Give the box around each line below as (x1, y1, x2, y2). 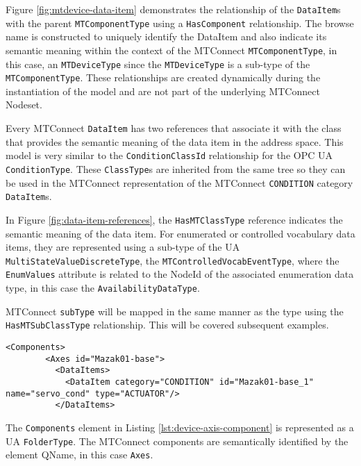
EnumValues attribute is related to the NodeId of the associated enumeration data (6, 267, 354, 281)
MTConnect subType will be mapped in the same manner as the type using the (6, 303, 344, 318)
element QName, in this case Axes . (6, 447, 153, 462)
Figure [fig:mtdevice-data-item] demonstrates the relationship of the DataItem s (6, 2, 341, 16)
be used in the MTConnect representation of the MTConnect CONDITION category (6, 175, 353, 190)
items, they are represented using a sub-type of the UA (6, 240, 240, 254)
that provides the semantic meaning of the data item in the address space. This (6, 134, 344, 149)
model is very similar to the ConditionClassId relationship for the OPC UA (6, 148, 333, 163)
